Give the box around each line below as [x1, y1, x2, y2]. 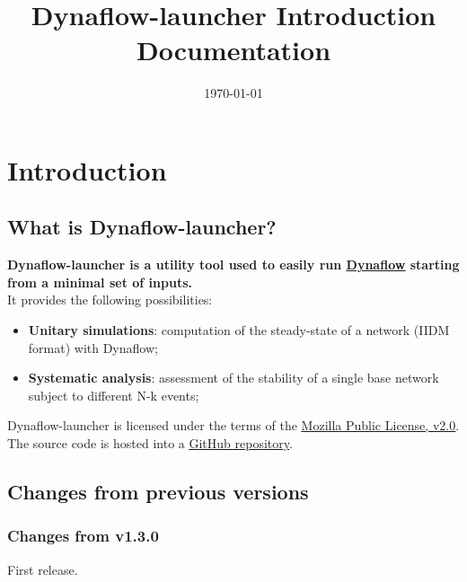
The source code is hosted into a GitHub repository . [7, 434, 293, 453]
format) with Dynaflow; [28, 338, 158, 357]
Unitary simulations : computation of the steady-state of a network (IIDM [28, 321, 450, 339]
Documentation [136, 31, 331, 68]
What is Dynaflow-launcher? [7, 213, 277, 241]
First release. [7, 560, 78, 578]
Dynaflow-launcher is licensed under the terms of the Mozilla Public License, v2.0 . [7, 416, 460, 435]
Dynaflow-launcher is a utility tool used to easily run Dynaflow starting [7, 255, 460, 274]
